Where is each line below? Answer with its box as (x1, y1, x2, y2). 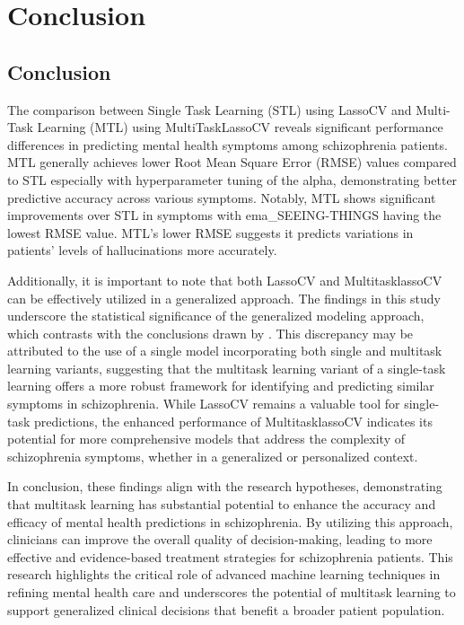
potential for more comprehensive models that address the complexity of (7, 429, 406, 448)
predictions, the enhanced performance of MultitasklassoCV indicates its (34, 411, 433, 430)
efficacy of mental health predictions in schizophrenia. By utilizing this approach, (7, 512, 453, 531)
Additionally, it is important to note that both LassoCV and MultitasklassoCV (7, 270, 442, 289)
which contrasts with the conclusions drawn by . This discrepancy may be (7, 323, 414, 342)
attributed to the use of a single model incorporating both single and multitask (7, 341, 442, 360)
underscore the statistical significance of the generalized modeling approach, (7, 306, 425, 325)
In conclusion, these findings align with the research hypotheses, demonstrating (7, 477, 442, 496)
